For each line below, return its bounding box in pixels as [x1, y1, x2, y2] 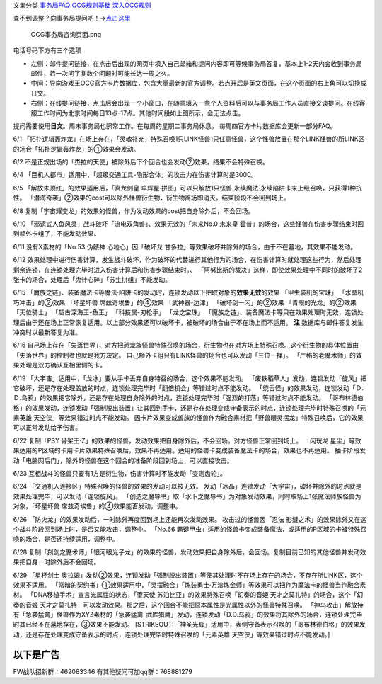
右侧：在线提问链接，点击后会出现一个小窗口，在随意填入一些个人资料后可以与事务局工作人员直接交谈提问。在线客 [30, 99, 366, 108]
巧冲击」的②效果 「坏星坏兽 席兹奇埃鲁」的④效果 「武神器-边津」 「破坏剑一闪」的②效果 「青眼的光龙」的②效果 [13, 298, 357, 307]
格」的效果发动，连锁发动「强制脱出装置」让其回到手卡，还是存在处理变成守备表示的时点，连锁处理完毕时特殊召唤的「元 [13, 404, 366, 412]
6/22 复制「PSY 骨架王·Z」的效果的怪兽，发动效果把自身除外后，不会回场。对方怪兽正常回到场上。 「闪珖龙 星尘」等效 [13, 436, 361, 445]
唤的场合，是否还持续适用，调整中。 [13, 535, 119, 543]
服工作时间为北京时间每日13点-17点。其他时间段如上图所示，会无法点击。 [30, 108, 245, 117]
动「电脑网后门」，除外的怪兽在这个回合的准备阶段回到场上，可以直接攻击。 [13, 456, 233, 464]
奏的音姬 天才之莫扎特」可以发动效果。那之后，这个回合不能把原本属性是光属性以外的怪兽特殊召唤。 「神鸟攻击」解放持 [13, 600, 364, 609]
